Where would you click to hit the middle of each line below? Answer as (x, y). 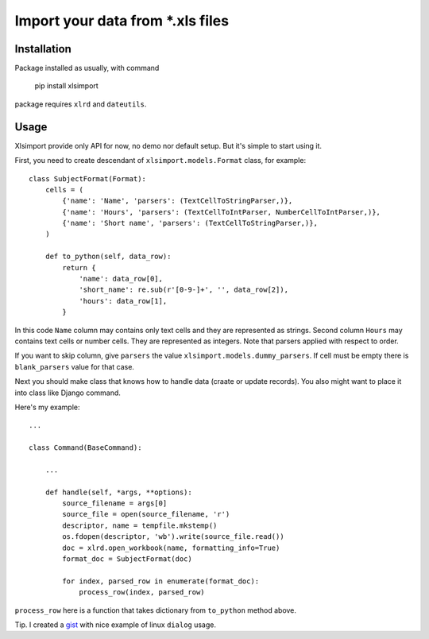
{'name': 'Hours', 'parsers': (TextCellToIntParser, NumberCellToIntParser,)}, (222, 212)
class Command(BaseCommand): (85, 448)
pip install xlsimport (66, 86)
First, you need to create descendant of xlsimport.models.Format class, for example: (160, 161)
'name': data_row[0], (121, 279)
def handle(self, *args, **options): (118, 492)
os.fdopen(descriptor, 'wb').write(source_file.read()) (174, 537)
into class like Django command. (68, 393)
